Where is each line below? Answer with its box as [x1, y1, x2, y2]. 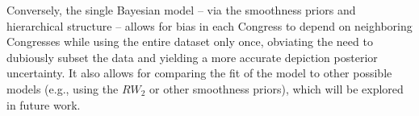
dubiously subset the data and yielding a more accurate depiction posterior [6, 48, 378, 65]
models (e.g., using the [6, 80, 119, 97]
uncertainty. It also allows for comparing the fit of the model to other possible [6, 64, 392, 81]
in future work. [6, 96, 81, 113]
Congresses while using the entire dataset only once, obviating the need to [6, 33, 373, 50]
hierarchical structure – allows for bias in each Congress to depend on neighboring [6, 17, 413, 34]
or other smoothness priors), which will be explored [149, 80, 404, 97]
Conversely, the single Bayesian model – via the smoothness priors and [6, 2, 356, 18]
